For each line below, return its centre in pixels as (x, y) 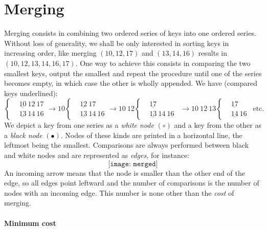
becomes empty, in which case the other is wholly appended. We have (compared (131, 83)
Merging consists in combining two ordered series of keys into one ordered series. (130, 33)
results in (213, 53)
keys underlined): (31, 93)
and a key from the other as (218, 125)
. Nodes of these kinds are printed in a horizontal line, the (151, 135)
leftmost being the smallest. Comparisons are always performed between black (127, 145)
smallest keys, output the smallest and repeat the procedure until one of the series (133, 73)
